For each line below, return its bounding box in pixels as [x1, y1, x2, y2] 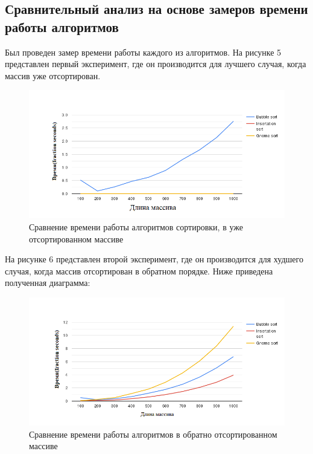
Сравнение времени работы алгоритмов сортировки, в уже [29, 220, 243, 233]
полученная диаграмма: [5, 276, 90, 289]
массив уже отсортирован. [5, 69, 101, 82]
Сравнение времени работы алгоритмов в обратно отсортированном [29, 427, 277, 440]
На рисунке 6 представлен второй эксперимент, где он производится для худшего [5, 253, 303, 265]
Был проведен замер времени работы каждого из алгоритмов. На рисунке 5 [5, 45, 282, 58]
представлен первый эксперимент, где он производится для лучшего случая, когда [5, 57, 306, 70]
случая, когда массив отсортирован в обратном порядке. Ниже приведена [5, 264, 273, 277]
